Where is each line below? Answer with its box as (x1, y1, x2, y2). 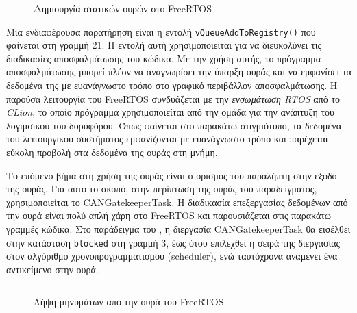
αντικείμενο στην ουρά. (6, 262, 99, 276)
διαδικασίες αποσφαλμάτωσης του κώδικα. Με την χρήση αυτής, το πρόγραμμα (6, 51, 321, 65)
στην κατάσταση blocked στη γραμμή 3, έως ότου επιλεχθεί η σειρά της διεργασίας (6, 235, 341, 249)
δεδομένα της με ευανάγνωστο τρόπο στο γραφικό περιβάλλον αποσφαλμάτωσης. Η (6, 78, 338, 92)
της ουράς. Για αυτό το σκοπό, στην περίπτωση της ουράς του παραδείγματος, (6, 181, 317, 196)
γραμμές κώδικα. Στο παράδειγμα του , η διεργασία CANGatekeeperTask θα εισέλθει (6, 221, 351, 236)
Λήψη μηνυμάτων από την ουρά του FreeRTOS (34, 295, 224, 309)
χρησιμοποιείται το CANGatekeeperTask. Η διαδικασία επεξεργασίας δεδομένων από (6, 195, 348, 209)
